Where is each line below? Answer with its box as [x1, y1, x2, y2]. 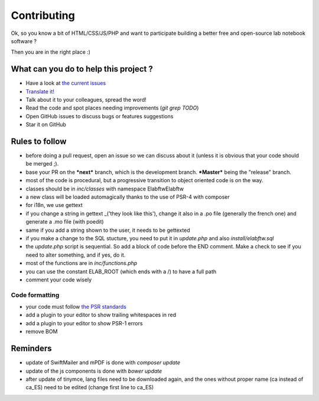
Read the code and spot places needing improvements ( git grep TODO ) [25, 104, 199, 112]
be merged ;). [25, 160, 59, 167]
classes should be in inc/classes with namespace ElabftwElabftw [25, 185, 184, 192]
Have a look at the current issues [25, 80, 106, 87]
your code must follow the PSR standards [25, 303, 126, 311]
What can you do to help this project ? [11, 64, 153, 74]
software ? [11, 37, 37, 44]
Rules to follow [11, 137, 67, 146]
